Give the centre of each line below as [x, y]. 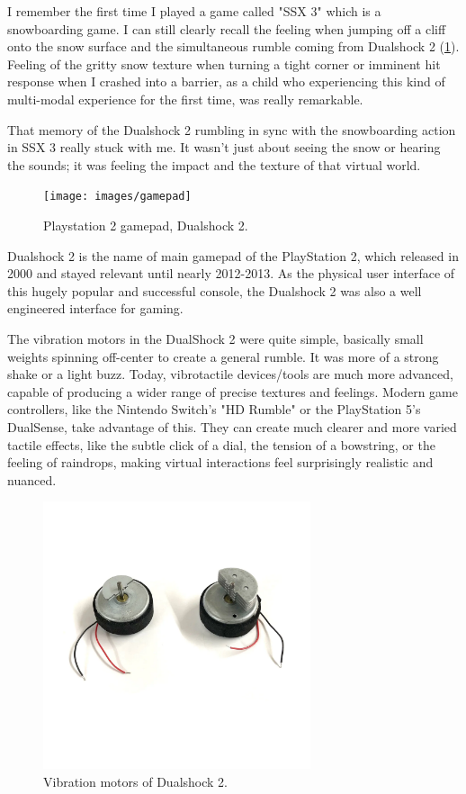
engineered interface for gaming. [95, 308]
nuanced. [32, 479]
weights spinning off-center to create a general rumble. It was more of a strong [223, 356]
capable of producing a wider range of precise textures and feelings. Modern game [233, 391]
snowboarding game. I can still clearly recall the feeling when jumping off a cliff [227, 28]
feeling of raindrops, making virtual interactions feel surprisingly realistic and [220, 462]
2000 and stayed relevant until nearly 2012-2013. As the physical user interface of [231, 273]
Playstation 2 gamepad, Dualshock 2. [146, 225]
